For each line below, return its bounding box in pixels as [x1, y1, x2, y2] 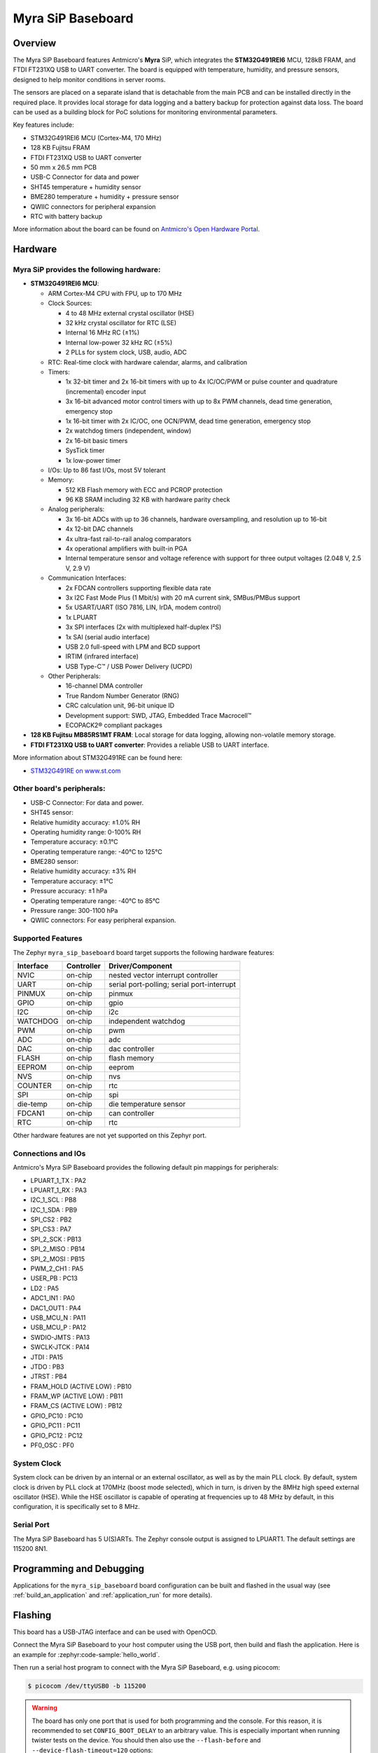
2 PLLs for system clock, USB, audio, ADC [65, 348, 187, 357]
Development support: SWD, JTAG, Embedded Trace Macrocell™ [65, 711, 252, 719]
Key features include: [13, 121, 74, 129]
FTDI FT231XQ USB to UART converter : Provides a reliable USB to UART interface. [30, 740, 269, 749]
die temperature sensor [108, 1099, 186, 1109]
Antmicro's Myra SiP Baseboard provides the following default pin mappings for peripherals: [13, 1163, 279, 1172]
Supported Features [13, 933, 83, 943]
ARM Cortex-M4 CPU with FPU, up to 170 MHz [48, 289, 182, 297]
